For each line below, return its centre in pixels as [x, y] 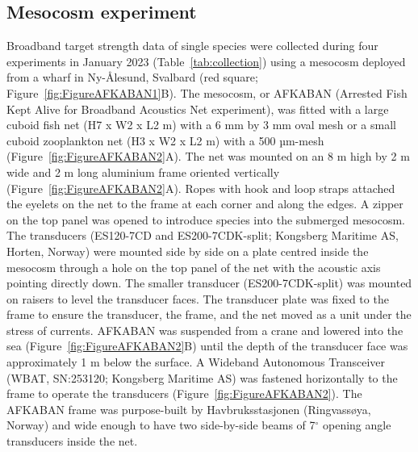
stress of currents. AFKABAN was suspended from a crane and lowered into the [205, 330]
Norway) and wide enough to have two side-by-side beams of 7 [161, 425]
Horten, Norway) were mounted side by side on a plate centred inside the [188, 251]
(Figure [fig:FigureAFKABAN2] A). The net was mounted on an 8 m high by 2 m [208, 156]
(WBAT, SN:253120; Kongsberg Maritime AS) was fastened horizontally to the [202, 377]
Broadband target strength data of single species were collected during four [192, 46]
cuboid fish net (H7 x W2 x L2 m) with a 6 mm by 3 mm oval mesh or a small [201, 125]
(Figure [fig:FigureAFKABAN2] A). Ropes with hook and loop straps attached [201, 188]
